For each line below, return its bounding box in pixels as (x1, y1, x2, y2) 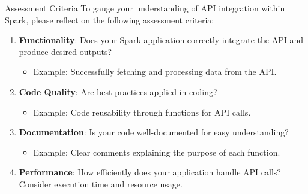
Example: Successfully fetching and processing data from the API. (33, 65, 277, 78)
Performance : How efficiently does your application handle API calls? (19, 166, 281, 178)
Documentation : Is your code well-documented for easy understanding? (19, 126, 289, 138)
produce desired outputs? (19, 45, 112, 57)
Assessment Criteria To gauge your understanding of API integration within (5, 2, 285, 14)
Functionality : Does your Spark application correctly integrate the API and (19, 34, 304, 46)
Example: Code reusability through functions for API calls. (33, 105, 251, 118)
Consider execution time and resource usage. (19, 177, 183, 190)
